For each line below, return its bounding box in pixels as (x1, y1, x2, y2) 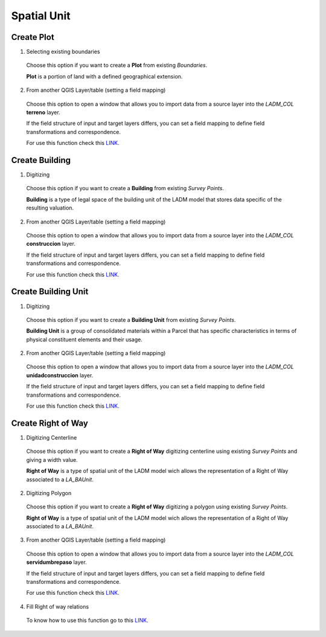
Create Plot (11, 32, 54, 42)
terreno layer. (26, 109, 60, 116)
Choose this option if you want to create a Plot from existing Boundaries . (26, 62, 208, 69)
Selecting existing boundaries (26, 48, 100, 56)
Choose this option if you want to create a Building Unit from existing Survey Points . (26, 316, 236, 323)
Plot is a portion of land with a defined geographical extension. (26, 72, 183, 80)
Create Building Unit (11, 287, 89, 297)
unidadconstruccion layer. (26, 371, 94, 379)
